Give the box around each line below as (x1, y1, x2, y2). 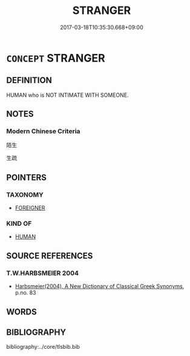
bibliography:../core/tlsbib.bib (6, 343, 80, 351)
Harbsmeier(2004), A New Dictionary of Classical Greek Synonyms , (15, 283, 185, 290)
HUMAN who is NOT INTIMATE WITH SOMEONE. (6, 91, 129, 99)
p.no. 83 (15, 289, 36, 297)
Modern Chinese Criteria (6, 127, 80, 136)
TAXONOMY (6, 190, 44, 199)
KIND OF (6, 219, 32, 228)
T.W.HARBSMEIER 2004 (6, 269, 79, 277)
